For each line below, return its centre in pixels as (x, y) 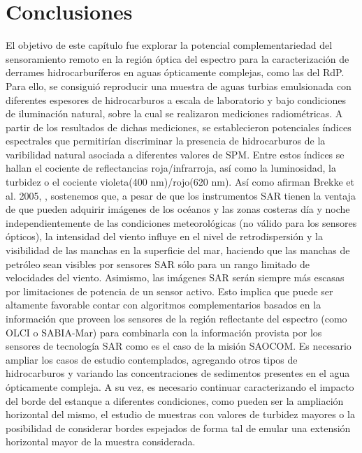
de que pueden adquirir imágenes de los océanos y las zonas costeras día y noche (178, 209)
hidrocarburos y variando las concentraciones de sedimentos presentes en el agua (178, 373)
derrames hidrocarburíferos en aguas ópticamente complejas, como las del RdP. (175, 72)
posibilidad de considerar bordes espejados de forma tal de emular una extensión (178, 428)
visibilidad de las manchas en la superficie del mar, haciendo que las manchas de (178, 250)
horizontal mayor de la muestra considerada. (101, 441)
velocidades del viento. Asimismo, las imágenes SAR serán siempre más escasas (175, 277)
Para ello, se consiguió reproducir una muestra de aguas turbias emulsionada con (179, 86)
